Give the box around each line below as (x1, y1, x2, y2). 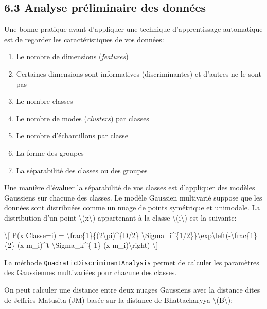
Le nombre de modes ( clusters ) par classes (16, 113, 149, 123)
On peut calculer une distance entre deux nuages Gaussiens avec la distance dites (4, 284, 260, 295)
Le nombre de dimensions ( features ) (16, 51, 129, 62)
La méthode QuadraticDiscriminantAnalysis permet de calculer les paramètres (4, 257, 259, 267)
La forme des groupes (16, 147, 84, 158)
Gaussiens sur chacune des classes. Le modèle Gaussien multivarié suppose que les (4, 192, 262, 203)
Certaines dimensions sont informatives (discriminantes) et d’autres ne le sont (16, 68, 261, 79)
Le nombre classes (16, 96, 73, 106)
